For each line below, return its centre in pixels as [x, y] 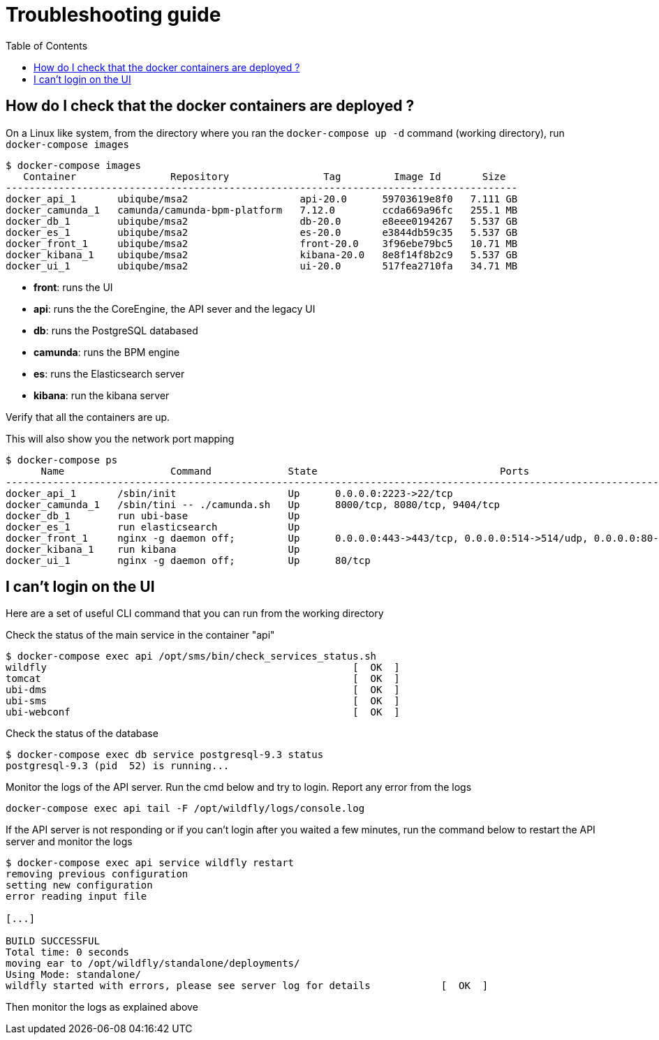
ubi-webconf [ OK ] [203, 712]
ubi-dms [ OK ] [203, 690]
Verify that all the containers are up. [88, 417]
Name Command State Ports [285, 471]
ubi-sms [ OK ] [203, 701]
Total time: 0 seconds [68, 952]
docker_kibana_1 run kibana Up [153, 549]
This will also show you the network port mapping [120, 438]
